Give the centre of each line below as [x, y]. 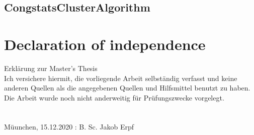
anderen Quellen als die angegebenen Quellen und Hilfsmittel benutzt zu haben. [127, 88]
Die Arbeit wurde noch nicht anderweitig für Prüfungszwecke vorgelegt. [114, 97]
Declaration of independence [105, 44]
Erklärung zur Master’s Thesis [51, 68]
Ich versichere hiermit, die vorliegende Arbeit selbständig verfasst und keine [121, 78]
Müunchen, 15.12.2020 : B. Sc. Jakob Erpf [69, 127]
